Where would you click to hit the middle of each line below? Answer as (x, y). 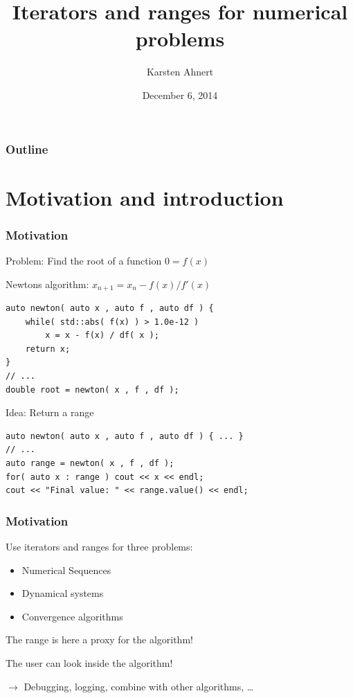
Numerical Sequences (66, 570)
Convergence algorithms (72, 616)
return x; (48, 349)
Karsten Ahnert (180, 72)
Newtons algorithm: (47, 284)
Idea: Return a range (50, 412)
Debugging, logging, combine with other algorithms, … (139, 686)
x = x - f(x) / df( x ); (102, 335)
